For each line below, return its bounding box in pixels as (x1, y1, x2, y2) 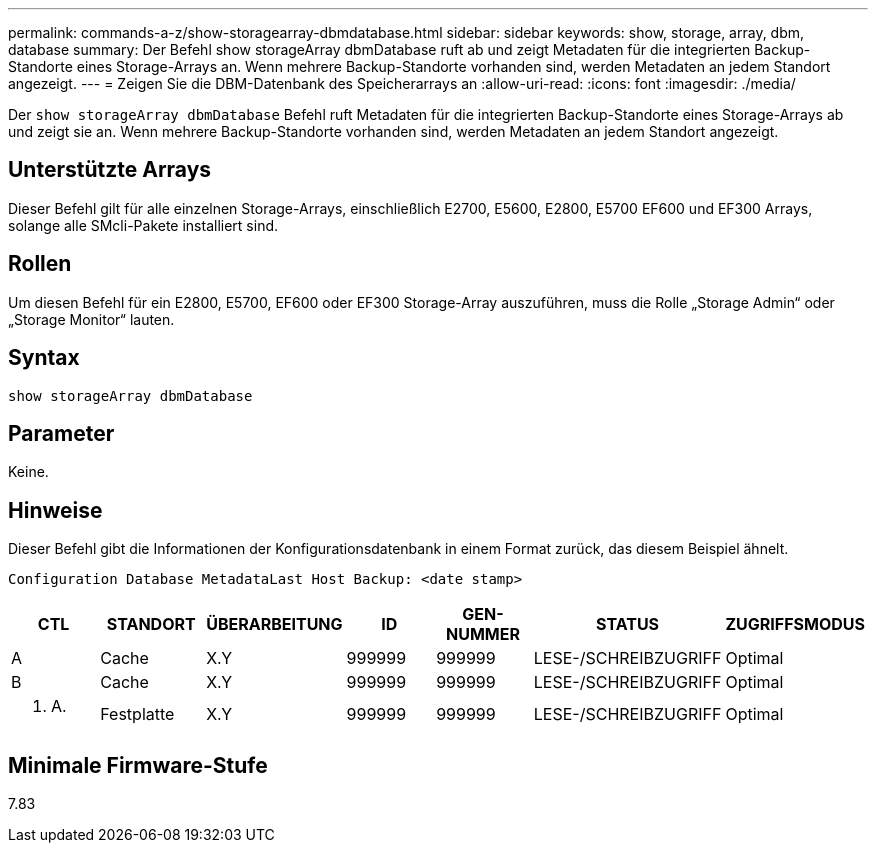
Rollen (8, 251, 72, 277)
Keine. (8, 463, 49, 481)
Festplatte (100, 704, 175, 725)
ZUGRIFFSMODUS (725, 614, 865, 635)
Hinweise (8, 497, 103, 523)
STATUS (596, 614, 660, 635)
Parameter (8, 420, 115, 446)
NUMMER (446, 624, 520, 645)
